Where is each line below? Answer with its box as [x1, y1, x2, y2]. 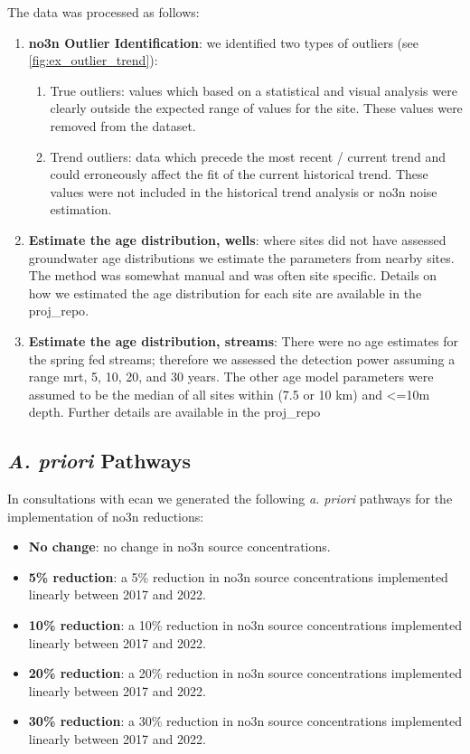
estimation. [50, 200, 112, 219]
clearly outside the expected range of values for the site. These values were [50, 99, 463, 118]
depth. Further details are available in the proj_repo [28, 402, 321, 421]
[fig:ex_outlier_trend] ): [28, 51, 158, 70]
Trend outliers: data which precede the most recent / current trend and [50, 146, 446, 165]
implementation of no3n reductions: [7, 506, 204, 525]
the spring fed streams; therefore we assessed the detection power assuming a [28, 349, 456, 368]
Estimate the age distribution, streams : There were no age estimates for [28, 331, 459, 350]
